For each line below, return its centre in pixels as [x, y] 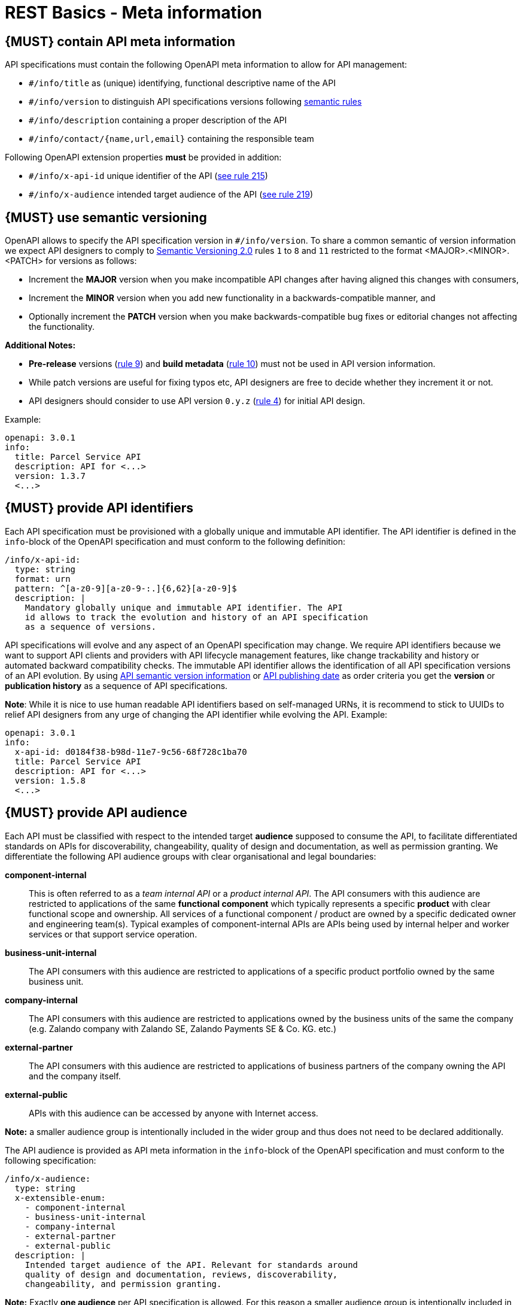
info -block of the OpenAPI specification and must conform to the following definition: [175, 541]
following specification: [51, 1160]
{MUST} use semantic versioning [106, 217]
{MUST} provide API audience [96, 813]
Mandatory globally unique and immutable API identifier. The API [184, 607]
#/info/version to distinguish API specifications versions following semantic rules [195, 102]
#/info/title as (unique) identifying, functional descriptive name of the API [182, 83]
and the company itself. [75, 1076]
